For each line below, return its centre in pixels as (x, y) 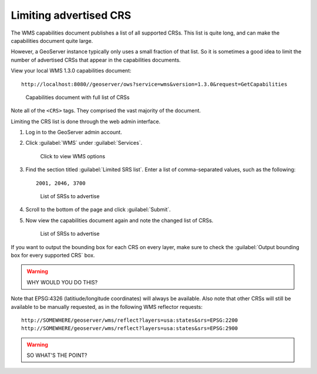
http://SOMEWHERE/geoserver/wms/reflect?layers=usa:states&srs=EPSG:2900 (130, 329)
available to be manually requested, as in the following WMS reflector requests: (107, 307)
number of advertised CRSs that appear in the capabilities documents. (96, 60)
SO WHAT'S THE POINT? (57, 355)
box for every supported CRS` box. (53, 255)
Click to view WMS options (73, 156)
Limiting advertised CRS (71, 15)
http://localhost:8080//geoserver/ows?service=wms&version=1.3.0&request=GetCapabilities (154, 84)
